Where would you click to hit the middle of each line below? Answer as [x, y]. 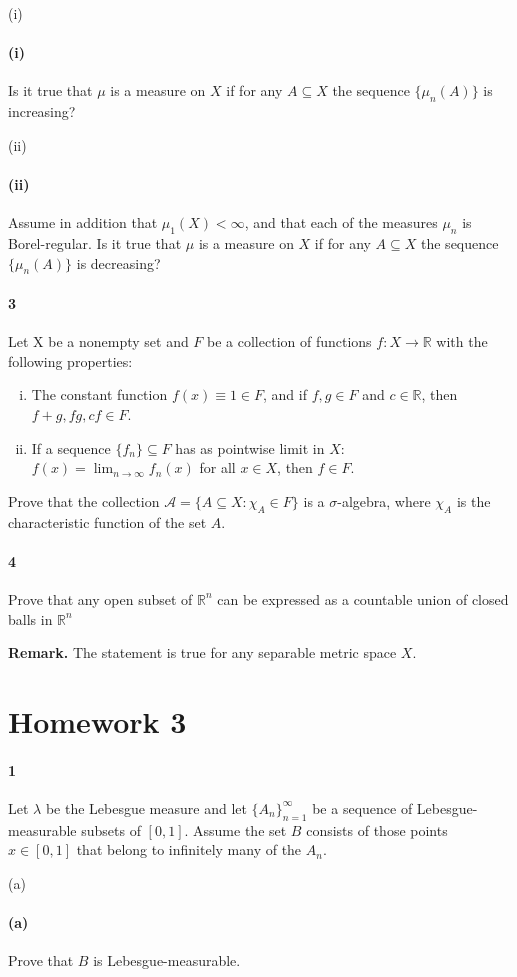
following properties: [70, 360]
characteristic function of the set [107, 521]
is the [473, 500]
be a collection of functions [289, 341]
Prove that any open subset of [100, 598]
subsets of [111, 829]
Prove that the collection [84, 500]
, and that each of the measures [341, 222]
